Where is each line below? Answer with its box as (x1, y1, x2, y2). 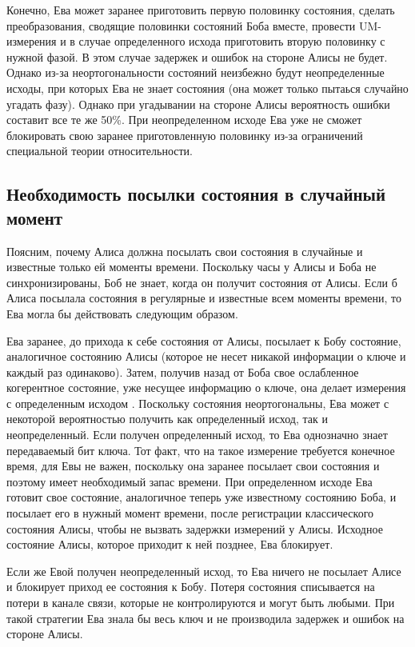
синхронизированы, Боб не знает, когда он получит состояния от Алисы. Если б (6, 274, 397, 290)
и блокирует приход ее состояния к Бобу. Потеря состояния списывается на (6, 578, 375, 595)
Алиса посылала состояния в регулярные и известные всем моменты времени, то (6, 290, 402, 306)
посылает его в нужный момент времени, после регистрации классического (6, 505, 374, 521)
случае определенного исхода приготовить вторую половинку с (78, 33, 385, 50)
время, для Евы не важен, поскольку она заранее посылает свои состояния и (6, 457, 380, 474)
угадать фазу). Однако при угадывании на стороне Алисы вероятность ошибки (6, 95, 390, 112)
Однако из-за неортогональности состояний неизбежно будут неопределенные (6, 64, 385, 81)
